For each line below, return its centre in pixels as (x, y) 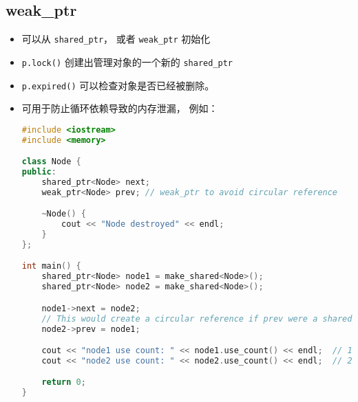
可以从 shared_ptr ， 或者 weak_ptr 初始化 (116, 39)
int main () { (51, 266)
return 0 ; (64, 382)
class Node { (51, 162)
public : (39, 172)
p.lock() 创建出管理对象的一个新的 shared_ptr (127, 62)
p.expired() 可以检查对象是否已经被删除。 (118, 85)
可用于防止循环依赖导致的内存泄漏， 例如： (120, 108)
